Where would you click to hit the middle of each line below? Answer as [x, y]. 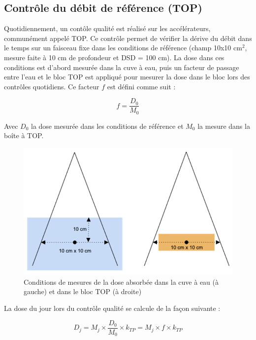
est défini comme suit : [141, 86]
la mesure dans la [224, 126]
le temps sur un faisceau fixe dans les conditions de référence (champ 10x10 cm [123, 48]
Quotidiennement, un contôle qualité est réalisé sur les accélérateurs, [107, 28]
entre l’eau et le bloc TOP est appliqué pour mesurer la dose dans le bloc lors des [127, 77]
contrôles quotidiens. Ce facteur [52, 86]
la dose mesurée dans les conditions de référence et [107, 126]
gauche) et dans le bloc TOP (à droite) [83, 291]
